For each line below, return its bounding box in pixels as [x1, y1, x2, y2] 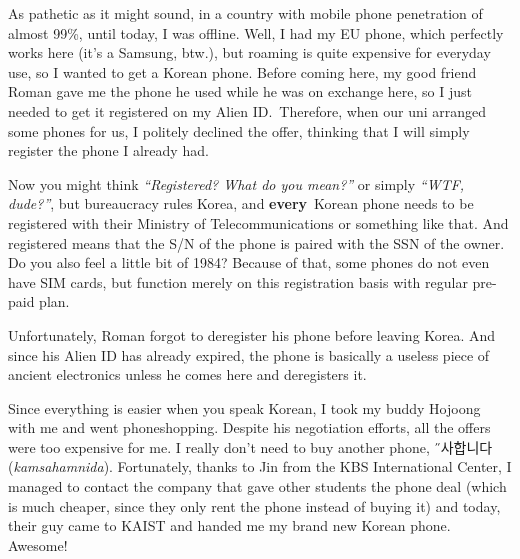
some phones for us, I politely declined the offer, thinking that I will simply [8, 120, 470, 141]
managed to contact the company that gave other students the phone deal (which [8, 476, 507, 497]
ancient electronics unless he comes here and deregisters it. [8, 364, 367, 385]
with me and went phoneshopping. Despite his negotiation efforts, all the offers [8, 417, 491, 438]
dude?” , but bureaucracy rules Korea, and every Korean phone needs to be [8, 193, 474, 214]
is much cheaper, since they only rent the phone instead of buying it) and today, [8, 495, 501, 516]
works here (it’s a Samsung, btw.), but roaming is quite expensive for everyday [8, 42, 491, 63]
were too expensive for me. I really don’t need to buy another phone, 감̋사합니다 [8, 436, 493, 457]
